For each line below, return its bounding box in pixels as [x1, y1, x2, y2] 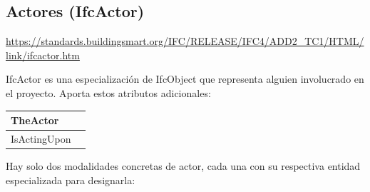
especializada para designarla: [6, 172, 135, 187]
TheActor [11, 113, 59, 128]
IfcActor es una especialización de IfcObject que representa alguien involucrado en [6, 71, 364, 86]
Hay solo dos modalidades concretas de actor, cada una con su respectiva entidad [6, 158, 361, 173]
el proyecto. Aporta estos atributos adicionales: [6, 85, 211, 100]
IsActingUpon [11, 131, 71, 146]
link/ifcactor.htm [6, 47, 80, 62]
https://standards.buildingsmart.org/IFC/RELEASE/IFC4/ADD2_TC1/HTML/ [6, 34, 364, 49]
